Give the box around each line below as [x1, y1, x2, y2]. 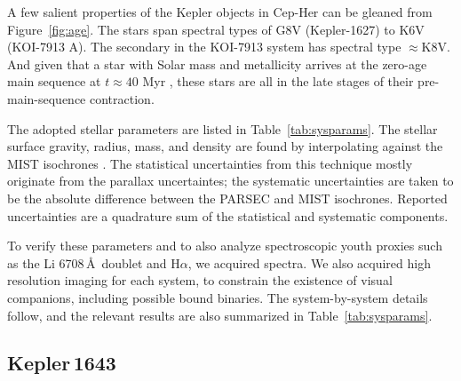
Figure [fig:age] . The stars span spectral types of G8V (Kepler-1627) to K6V [7, 20, 425, 38]
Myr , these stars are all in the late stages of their [142, 72, 414, 91]
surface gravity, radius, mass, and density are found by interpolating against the [7, 137, 443, 155]
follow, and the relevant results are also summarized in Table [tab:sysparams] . [7, 306, 433, 324]
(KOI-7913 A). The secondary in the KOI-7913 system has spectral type [7, 37, 401, 56]
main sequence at [7, 72, 101, 91]
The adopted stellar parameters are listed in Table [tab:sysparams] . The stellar [7, 119, 438, 138]
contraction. [90, 89, 155, 107]
